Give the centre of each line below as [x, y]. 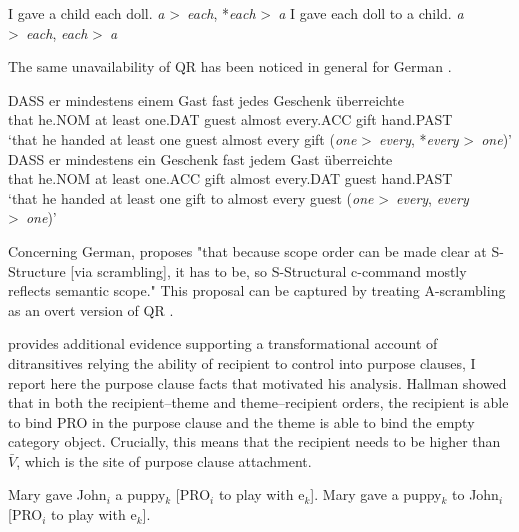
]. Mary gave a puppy [376, 494]
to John [475, 494]
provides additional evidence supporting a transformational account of [223, 343]
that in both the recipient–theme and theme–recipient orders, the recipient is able [258, 402]
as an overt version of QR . [91, 309]
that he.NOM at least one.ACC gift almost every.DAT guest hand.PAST [230, 178]
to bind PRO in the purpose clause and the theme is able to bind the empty [241, 421]
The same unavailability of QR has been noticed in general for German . [230, 66]
